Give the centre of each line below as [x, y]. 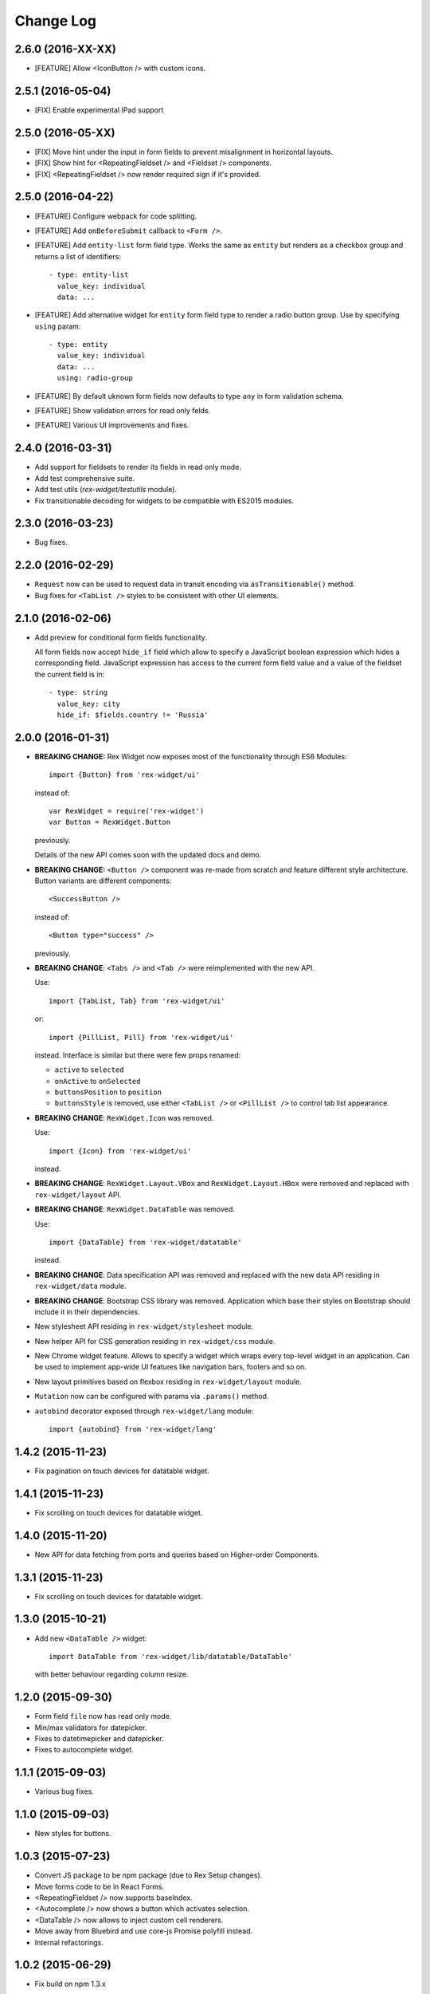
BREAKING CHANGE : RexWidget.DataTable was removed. [135, 1209]
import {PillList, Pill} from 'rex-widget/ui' [141, 1037]
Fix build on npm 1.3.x [70, 1984]
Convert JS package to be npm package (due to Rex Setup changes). [149, 1875]
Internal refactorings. [69, 1942]
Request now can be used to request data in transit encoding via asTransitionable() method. [195, 584]
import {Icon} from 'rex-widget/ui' [120, 1151]
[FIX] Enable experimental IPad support [99, 110]
